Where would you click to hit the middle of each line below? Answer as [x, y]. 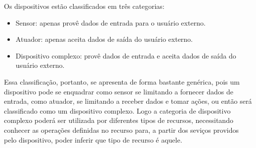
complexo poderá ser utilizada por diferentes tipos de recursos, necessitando [119, 120]
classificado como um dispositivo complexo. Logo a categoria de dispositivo [117, 110]
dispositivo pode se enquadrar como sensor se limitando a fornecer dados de [119, 91]
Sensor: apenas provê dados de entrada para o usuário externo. [110, 22]
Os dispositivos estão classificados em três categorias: [84, 6]
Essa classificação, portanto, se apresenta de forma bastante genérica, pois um [122, 81]
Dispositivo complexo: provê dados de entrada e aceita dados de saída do [126, 55]
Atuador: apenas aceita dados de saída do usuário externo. [104, 39]
